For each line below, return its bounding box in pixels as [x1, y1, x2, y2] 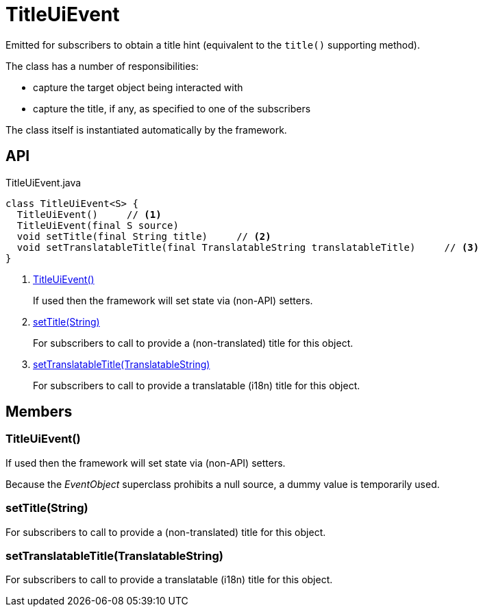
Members [5, 403, 73, 421]
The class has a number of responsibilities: [5, 60, 199, 72]
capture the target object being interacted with [33, 81, 243, 93]
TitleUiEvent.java [5, 176, 82, 188]
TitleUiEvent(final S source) [16, 219, 179, 231]
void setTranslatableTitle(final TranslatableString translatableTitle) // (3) [16, 241, 480, 253]
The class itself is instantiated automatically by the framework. [5, 123, 287, 136]
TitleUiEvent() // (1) [16, 208, 162, 220]
